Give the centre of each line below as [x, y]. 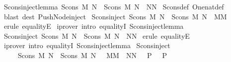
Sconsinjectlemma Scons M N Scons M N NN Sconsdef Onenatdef [114, 6]
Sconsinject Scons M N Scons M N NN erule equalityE [97, 35]
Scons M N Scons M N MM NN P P [92, 55]
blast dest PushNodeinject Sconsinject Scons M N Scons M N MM [115, 16]
